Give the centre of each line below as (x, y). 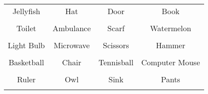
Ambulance (72, 28)
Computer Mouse (170, 62)
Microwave (72, 45)
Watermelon (170, 28)
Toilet (26, 28)
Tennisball (116, 62)
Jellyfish (26, 11)
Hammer (171, 45)
